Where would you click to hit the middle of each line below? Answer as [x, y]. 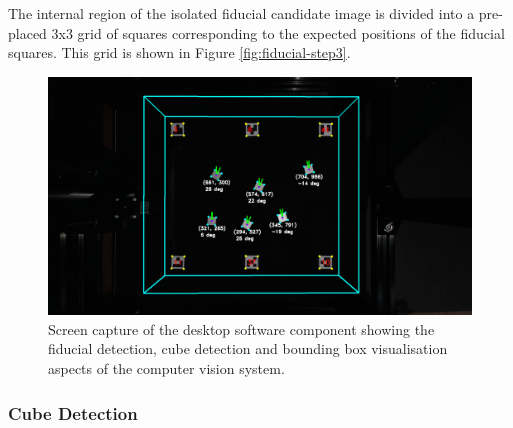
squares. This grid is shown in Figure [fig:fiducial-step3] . [179, 52]
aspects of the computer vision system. [166, 368]
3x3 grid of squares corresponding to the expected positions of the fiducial [278, 32]
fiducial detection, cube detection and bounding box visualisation [248, 348]
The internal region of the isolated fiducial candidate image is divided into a [241, 13]
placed [27, 32]
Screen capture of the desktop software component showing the [241, 328]
